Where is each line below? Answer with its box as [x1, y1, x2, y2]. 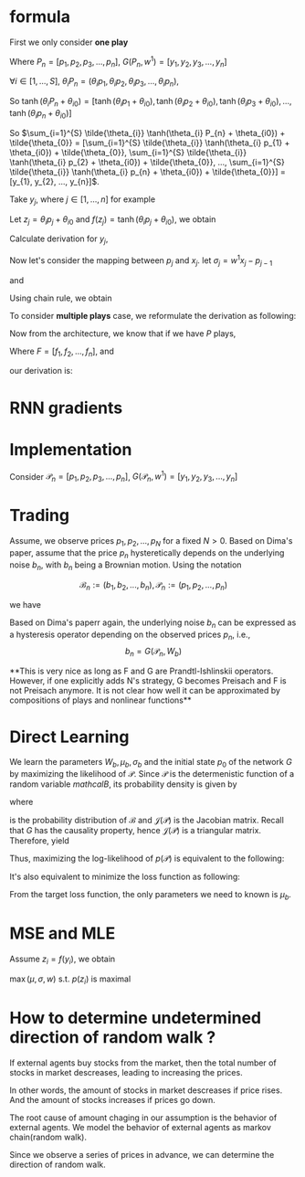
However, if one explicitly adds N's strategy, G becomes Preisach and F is [9, 674, 287, 686]
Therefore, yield [9, 835, 70, 846]
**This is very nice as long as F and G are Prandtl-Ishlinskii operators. [9, 665, 274, 676]
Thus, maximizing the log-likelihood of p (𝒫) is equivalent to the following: [9, 853, 285, 864]
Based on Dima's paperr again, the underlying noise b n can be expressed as [9, 617, 297, 630]
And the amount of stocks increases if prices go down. [9, 1094, 216, 1105]
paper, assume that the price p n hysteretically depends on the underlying [9, 546, 285, 560]
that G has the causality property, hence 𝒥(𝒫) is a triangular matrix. [9, 825, 262, 836]
